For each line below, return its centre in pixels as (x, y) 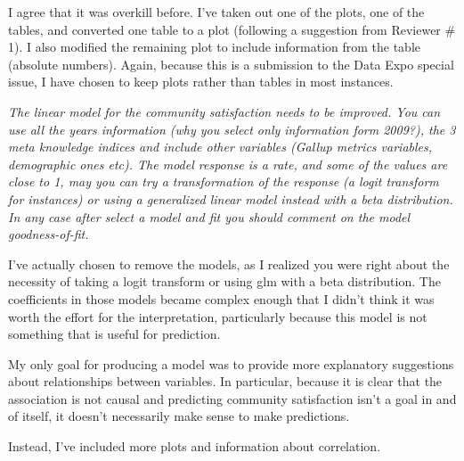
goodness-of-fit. (49, 234)
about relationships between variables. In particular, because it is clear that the (225, 381)
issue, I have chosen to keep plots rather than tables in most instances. (201, 82)
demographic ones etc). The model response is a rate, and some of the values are (228, 164)
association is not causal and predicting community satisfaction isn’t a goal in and (232, 398)
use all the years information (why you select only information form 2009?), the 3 (232, 129)
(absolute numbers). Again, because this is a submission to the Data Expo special (231, 64)
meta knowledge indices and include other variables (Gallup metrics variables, (220, 147)
